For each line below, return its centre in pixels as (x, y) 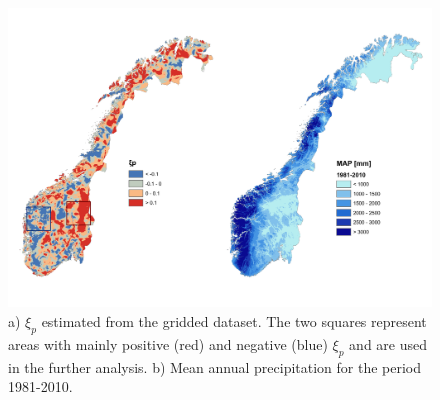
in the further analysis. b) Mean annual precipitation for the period (215, 366)
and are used (388, 343)
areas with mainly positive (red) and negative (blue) (168, 343)
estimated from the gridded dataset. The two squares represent (234, 320)
